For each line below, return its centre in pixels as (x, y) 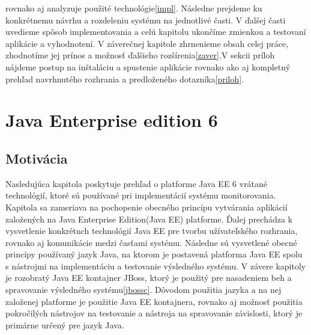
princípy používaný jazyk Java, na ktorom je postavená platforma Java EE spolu (154, 254)
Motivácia (37, 158)
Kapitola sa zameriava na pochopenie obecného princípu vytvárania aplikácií (146, 207)
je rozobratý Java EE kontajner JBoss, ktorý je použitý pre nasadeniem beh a (149, 278)
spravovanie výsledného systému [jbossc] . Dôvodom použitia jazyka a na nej (143, 290)
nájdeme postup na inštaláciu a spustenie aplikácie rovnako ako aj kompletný (148, 66)
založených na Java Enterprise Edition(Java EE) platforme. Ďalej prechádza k (149, 219)
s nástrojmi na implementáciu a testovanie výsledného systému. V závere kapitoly (156, 266)
